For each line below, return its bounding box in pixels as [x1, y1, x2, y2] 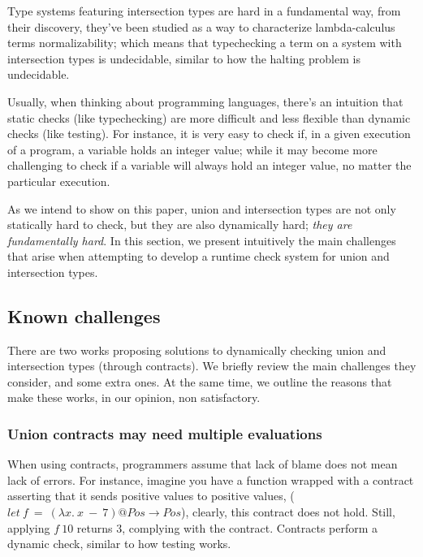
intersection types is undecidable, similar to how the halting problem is [7, 50, 360, 67]
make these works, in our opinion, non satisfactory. [7, 389, 261, 406]
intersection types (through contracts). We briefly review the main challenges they [7, 357, 417, 374]
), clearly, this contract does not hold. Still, [180, 503, 395, 520]
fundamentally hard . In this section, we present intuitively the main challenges [7, 231, 396, 248]
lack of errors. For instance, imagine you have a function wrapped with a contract [7, 471, 414, 488]
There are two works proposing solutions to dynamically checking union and [7, 341, 386, 358]
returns [76, 519, 113, 536]
